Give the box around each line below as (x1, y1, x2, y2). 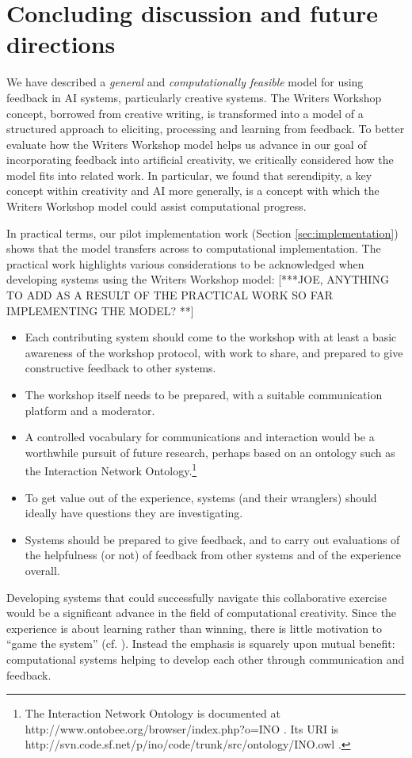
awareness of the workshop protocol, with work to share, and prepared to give (25, 344, 403, 360)
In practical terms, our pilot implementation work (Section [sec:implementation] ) (6, 224, 399, 241)
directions (6, 28, 116, 60)
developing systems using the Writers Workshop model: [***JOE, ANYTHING (6, 271, 389, 288)
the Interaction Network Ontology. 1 (25, 460, 197, 479)
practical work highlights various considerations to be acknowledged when (6, 255, 364, 272)
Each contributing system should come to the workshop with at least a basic (25, 329, 397, 345)
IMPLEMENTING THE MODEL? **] (6, 302, 194, 318)
